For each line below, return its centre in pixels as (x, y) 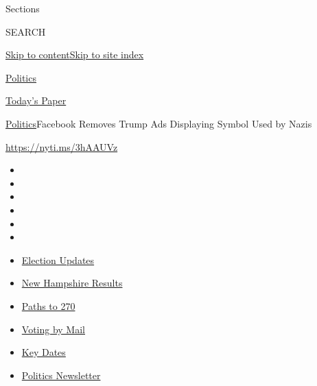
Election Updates (58, 260)
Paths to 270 (48, 305)
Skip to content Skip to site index (75, 55)
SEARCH (26, 31)
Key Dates (44, 352)
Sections (23, 8)
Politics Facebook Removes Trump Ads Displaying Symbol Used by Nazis (159, 123)
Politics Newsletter (61, 375)
